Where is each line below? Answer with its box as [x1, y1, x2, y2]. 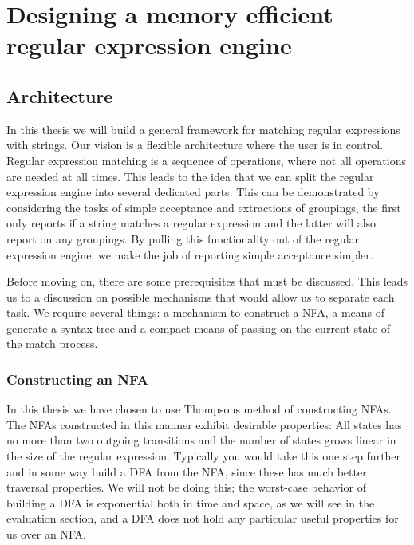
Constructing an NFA [6, 369, 148, 389]
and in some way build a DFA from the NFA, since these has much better [6, 463, 367, 480]
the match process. [6, 335, 98, 352]
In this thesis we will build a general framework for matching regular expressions [6, 120, 400, 137]
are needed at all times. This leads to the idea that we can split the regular [6, 168, 374, 184]
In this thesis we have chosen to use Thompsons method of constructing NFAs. [6, 401, 392, 417]
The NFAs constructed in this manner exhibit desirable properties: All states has [6, 416, 402, 432]
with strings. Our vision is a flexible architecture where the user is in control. [6, 136, 384, 153]
